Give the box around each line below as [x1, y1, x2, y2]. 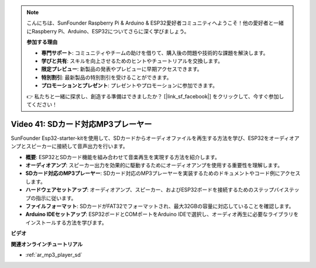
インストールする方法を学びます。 [25, 219, 108, 226]
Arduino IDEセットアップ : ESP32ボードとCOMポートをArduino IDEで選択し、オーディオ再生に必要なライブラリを [25, 211, 299, 218]
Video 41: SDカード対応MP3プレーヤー [11, 119, 152, 129]
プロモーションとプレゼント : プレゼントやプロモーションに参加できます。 [41, 82, 218, 89]
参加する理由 [26, 39, 58, 46]
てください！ [26, 101, 58, 108]
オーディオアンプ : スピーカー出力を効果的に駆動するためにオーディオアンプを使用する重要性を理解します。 [25, 162, 283, 169]
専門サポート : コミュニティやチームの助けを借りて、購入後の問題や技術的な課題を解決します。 [41, 49, 269, 56]
